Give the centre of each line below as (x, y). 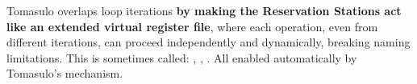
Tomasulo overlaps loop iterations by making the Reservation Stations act (204, 10)
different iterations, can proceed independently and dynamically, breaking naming (208, 42)
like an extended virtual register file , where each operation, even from (192, 26)
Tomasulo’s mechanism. (65, 73)
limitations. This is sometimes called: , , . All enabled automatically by (182, 57)
